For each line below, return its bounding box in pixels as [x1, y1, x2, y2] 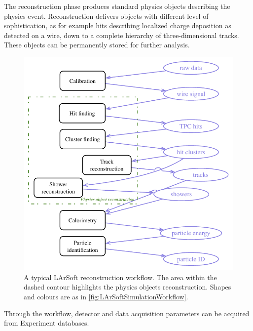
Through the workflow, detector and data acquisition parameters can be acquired [4, 308, 250, 318]
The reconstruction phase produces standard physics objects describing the [4, 1, 230, 11]
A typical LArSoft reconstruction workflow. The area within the [24, 272, 217, 282]
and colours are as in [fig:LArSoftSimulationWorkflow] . [24, 291, 188, 301]
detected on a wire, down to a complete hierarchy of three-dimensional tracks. [4, 30, 239, 40]
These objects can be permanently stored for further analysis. [4, 40, 190, 50]
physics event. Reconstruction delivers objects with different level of [4, 10, 209, 21]
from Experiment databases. [4, 318, 89, 328]
